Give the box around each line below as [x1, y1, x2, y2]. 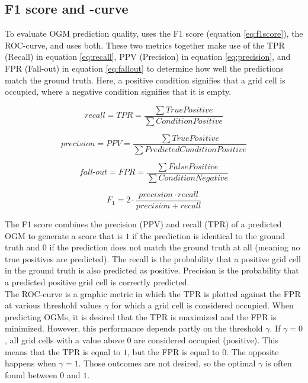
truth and [5, 241, 40, 253]
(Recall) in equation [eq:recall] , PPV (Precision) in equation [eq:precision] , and [5, 50, 291, 63]
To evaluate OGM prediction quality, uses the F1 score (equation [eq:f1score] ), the [5, 27, 303, 40]
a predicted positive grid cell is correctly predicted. [5, 275, 190, 288]
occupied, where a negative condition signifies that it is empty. [5, 85, 232, 98]
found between [5, 368, 57, 381]
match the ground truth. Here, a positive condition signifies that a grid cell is [5, 73, 285, 86]
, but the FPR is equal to [127, 345, 220, 358]
